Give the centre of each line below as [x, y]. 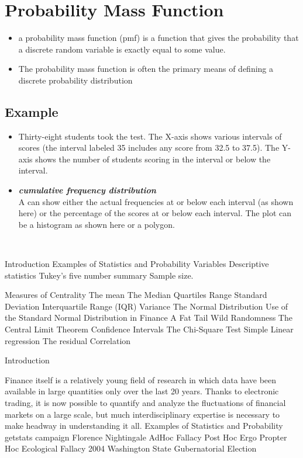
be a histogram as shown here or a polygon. [97, 224]
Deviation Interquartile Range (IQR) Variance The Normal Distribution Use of [147, 306]
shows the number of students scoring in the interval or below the [153, 159]
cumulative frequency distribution [87, 190]
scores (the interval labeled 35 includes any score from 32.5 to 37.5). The [149, 148]
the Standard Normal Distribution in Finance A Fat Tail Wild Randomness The [149, 318]
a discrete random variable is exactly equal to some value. [122, 49]
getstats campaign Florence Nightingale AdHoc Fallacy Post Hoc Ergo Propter [146, 437]
